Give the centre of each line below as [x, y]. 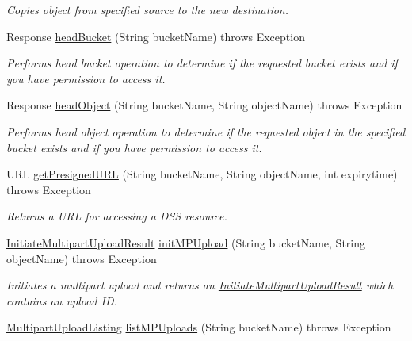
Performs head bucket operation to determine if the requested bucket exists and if [202, 63]
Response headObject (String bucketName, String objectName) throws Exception [204, 105]
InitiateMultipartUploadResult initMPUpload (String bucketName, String [186, 242]
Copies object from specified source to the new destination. [148, 10]
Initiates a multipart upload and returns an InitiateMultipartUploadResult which [200, 285]
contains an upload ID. [62, 300]
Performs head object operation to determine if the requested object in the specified [206, 131]
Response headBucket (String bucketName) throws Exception [156, 36]
